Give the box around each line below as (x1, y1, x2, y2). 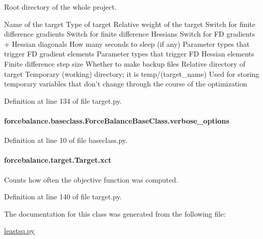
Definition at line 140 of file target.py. (4, 191, 122, 202)
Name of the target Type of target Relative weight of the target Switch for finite (4, 18, 256, 29)
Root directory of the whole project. (4, 2, 117, 12)
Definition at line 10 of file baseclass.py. (4, 135, 127, 145)
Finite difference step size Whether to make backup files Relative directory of (4, 58, 246, 69)
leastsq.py (4, 225, 35, 236)
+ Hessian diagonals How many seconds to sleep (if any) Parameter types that (4, 38, 250, 49)
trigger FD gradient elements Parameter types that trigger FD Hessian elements (4, 48, 254, 59)
